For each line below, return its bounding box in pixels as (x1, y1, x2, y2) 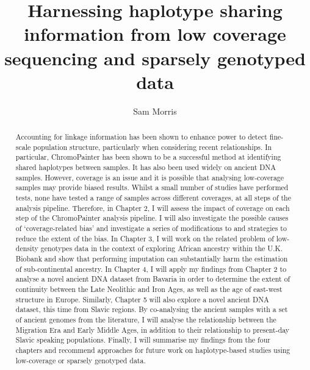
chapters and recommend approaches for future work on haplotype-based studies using (15, 344, 290, 355)
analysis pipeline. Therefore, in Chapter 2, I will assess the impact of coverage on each (15, 202, 290, 213)
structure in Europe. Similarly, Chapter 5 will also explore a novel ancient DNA (15, 294, 270, 304)
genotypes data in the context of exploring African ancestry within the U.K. (40, 243, 283, 254)
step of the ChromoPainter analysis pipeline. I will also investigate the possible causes (15, 213, 289, 223)
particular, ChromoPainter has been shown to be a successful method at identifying (15, 152, 281, 162)
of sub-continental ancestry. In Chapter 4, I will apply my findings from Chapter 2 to (15, 263, 287, 274)
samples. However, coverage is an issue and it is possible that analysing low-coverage (15, 172, 284, 182)
